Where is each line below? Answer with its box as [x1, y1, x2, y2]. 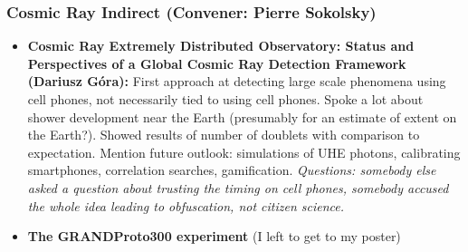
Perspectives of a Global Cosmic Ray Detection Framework [27, 53, 406, 73]
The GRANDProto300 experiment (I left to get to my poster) [27, 227, 401, 246]
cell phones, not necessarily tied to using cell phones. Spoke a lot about [27, 90, 424, 108]
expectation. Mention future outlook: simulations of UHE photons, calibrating [27, 142, 461, 161]
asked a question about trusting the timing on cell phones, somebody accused [27, 178, 449, 197]
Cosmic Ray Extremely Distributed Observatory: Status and [27, 36, 415, 55]
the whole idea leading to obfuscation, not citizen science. [27, 196, 345, 215]
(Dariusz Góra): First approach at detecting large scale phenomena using [27, 72, 446, 91]
